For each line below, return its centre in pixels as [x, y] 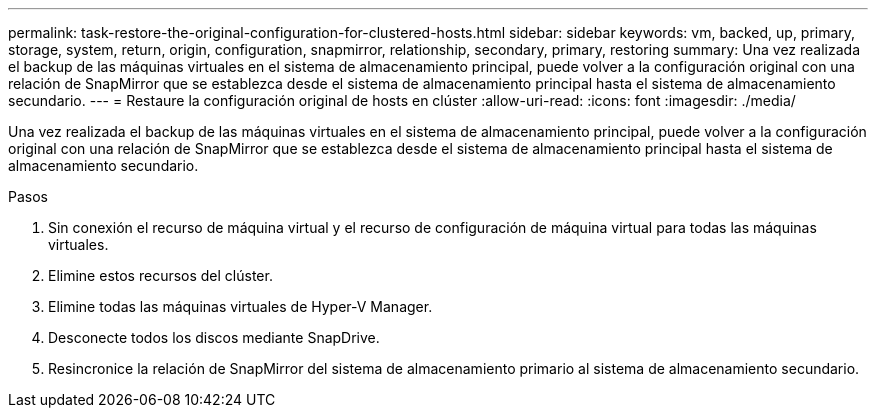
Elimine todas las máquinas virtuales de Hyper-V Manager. [240, 306]
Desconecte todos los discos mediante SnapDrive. [214, 337]
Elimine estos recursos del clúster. [160, 275]
